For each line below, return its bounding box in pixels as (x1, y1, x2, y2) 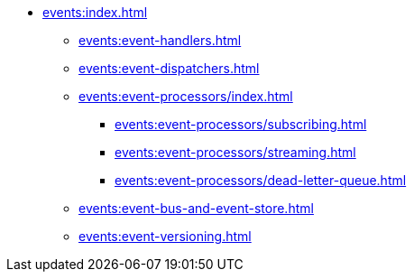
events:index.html (42, 5, 148, 20)
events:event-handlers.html (78, 33, 242, 48)
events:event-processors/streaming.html (115, 144, 356, 160)
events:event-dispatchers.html (78, 60, 260, 76)
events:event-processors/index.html (78, 88, 293, 104)
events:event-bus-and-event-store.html (78, 200, 314, 216)
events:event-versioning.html (78, 228, 252, 244)
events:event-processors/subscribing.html (115, 116, 367, 132)
